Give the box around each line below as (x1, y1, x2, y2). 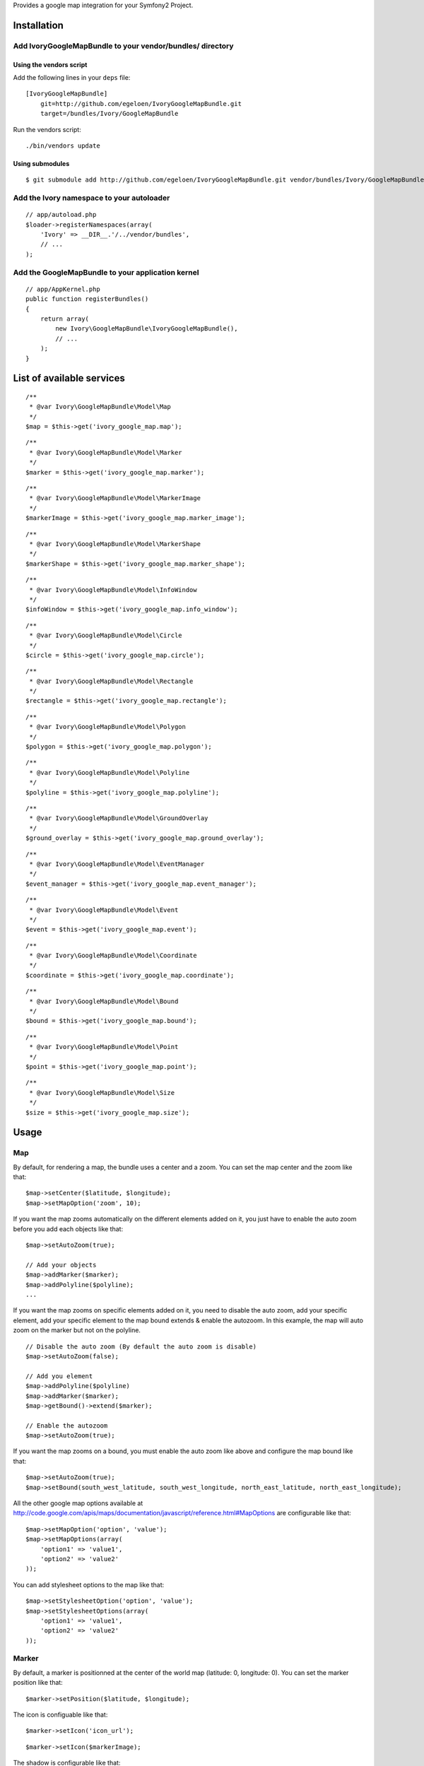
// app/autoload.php (25, 211, 97, 219)
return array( (40, 314, 90, 323)
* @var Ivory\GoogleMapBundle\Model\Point (29, 1043, 179, 1051)
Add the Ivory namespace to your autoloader (13, 193, 170, 203)
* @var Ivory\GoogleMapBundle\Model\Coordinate (29, 952, 197, 960)
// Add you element (25, 1372, 93, 1380)
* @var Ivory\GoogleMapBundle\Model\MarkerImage (29, 494, 201, 502)
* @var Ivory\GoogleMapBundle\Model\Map (29, 403, 171, 411)
